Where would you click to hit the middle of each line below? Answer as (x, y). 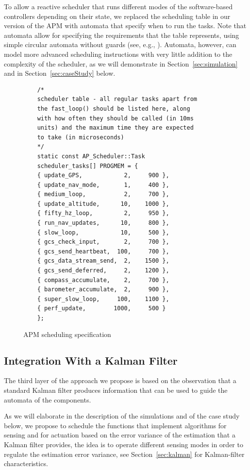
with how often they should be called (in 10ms (115, 118)
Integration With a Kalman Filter (91, 360)
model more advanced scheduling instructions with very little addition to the (118, 54)
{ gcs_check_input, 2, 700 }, (103, 242)
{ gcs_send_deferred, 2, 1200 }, (103, 271)
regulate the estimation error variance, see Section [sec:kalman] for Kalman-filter (124, 454)
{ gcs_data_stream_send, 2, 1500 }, (103, 261)
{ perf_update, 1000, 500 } (101, 309)
